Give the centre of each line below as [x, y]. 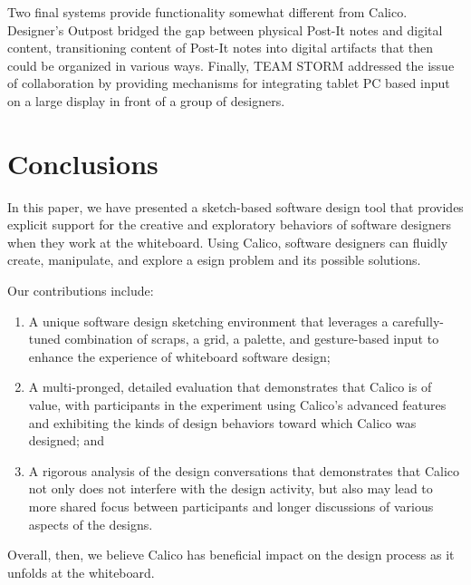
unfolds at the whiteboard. [81, 572]
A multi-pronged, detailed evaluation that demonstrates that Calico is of [230, 387]
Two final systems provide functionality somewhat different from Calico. [207, 12]
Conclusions [83, 163]
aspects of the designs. [91, 524]
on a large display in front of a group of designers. [146, 100]
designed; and [67, 440]
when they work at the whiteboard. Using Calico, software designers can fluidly [228, 242]
